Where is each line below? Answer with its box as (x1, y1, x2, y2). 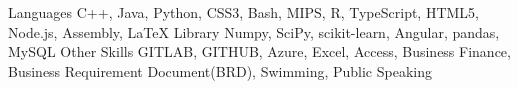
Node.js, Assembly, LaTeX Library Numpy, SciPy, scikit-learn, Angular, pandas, (8, 21, 500, 42)
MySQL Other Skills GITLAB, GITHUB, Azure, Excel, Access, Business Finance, (8, 41, 511, 62)
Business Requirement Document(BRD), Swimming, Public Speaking (8, 60, 432, 81)
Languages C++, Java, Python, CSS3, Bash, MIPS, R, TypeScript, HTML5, (8, 2, 480, 22)
